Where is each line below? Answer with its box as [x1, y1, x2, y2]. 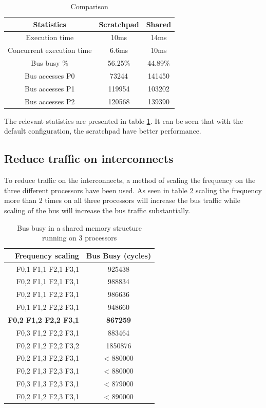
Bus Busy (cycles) [86, 250, 151, 261]
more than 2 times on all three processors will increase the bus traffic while [4, 195, 240, 206]
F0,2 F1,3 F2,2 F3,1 [16, 353, 79, 363]
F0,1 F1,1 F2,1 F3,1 [16, 263, 79, 274]
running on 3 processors [42, 232, 117, 243]
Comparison [70, 1, 108, 11]
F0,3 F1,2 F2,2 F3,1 [16, 327, 79, 338]
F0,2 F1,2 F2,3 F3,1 [16, 391, 79, 401]
